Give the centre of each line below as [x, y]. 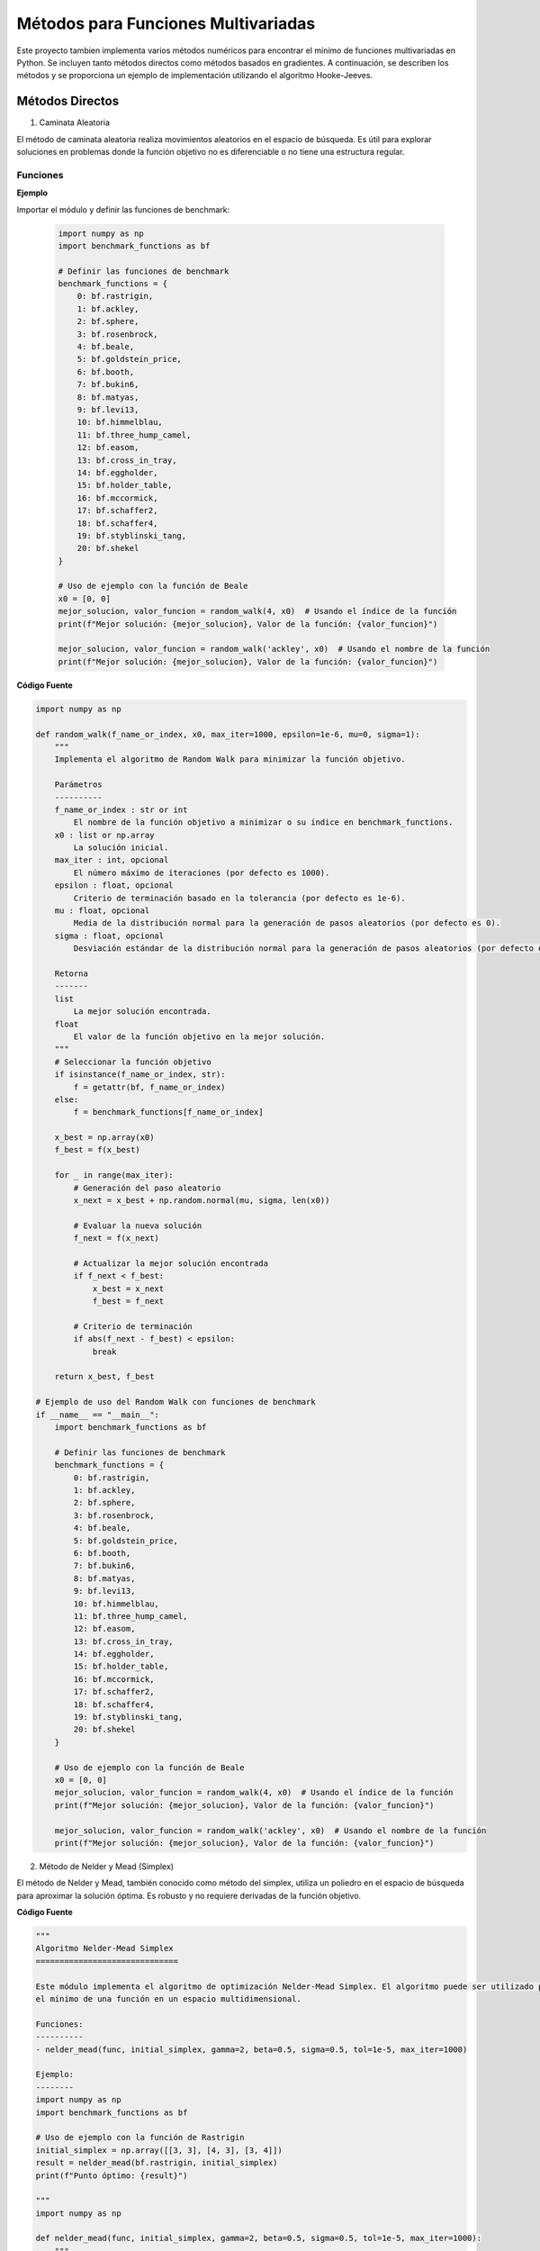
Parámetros [78, 785]
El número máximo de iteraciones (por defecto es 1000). [202, 872]
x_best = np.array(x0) [104, 1138]
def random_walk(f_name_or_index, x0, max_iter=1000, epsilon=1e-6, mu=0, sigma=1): [228, 734]
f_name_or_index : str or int [121, 809]
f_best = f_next [128, 1302]
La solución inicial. [121, 848]
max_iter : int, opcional [112, 860]
